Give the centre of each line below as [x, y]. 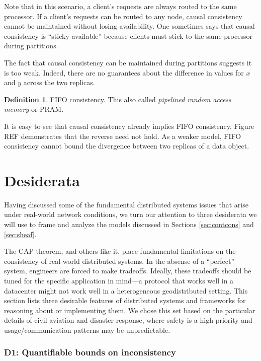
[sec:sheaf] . [20, 234]
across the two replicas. [59, 82]
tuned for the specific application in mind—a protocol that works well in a [119, 280]
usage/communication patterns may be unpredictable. [87, 330]
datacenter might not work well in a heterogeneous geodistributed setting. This [126, 290]
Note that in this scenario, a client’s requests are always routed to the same [120, 6]
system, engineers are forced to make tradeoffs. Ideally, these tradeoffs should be [128, 271]
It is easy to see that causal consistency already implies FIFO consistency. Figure [129, 126]
